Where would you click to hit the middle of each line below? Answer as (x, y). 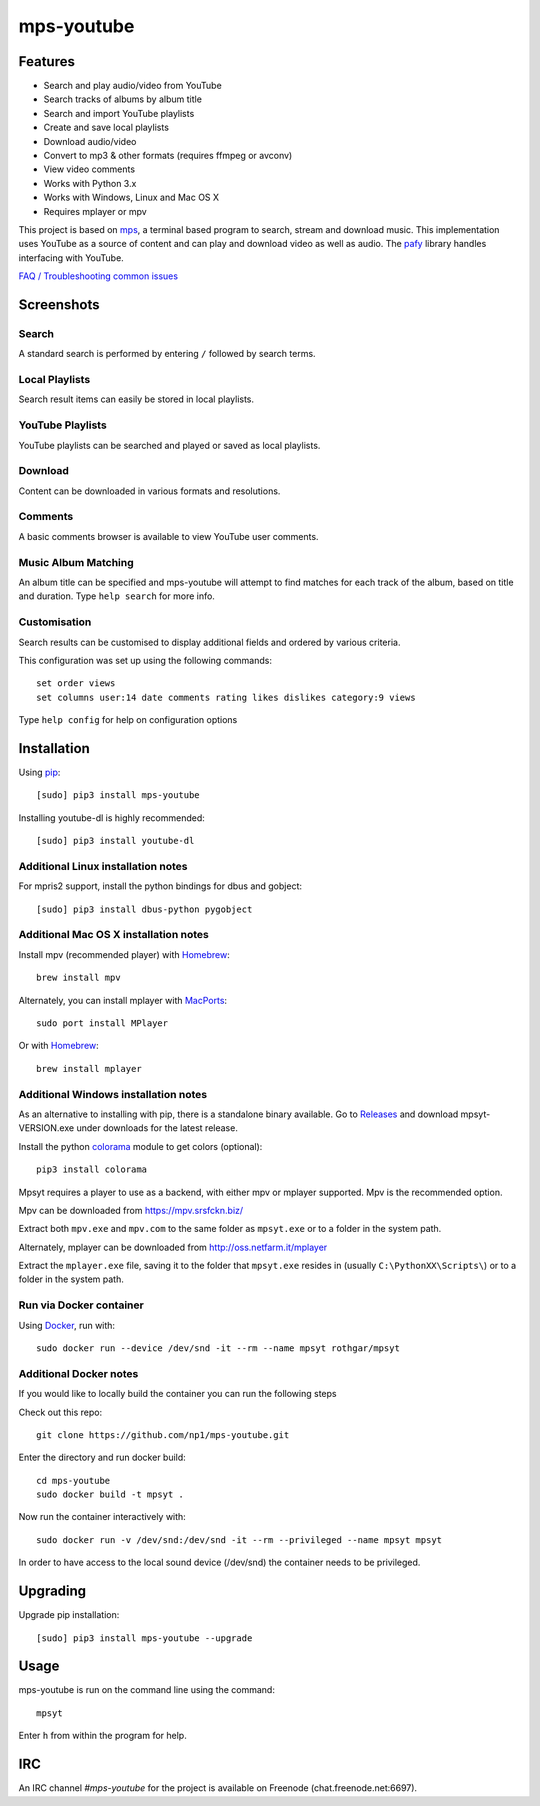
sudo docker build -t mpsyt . (110, 1494)
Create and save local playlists (106, 127)
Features (46, 61)
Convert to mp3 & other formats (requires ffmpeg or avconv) (168, 156)
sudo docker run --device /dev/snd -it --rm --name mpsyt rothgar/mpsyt (218, 1348)
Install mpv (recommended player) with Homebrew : (124, 954)
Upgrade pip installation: (69, 1615)
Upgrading (52, 1591)
